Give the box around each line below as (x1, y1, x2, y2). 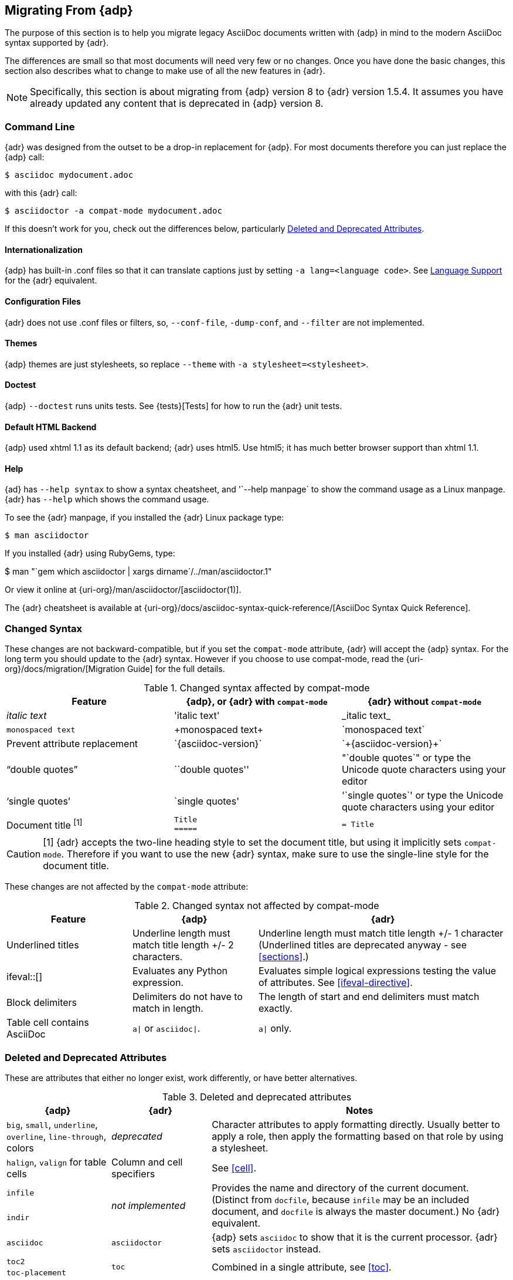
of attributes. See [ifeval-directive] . (259, 977, 413, 989)
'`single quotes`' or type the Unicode (341, 789, 504, 802)
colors (6, 1141, 34, 1154)
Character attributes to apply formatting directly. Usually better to (212, 1118, 500, 1130)
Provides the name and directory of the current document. (212, 1181, 469, 1194)
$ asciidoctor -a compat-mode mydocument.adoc (5, 206, 222, 216)
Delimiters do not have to (133, 991, 243, 1003)
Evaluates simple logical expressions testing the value (259, 965, 496, 977)
